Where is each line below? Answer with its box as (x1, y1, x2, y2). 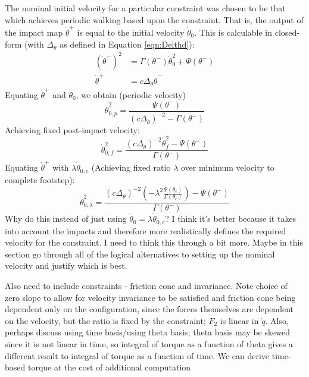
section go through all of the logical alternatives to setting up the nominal (5, 247, 275, 260)
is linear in (220, 314, 259, 326)
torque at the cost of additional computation (27, 361, 191, 373)
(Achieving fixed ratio (91, 161, 171, 174)
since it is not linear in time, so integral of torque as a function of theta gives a (5, 337, 293, 350)
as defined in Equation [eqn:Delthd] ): (60, 37, 195, 50)
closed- (274, 26, 299, 38)
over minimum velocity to (180, 161, 274, 174)
